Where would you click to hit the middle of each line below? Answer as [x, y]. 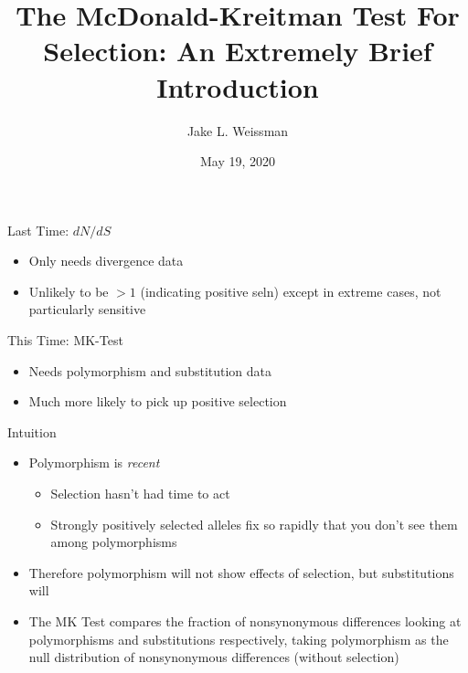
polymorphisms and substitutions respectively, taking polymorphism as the [239, 639]
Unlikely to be [69, 291]
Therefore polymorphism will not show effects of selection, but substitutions [241, 572]
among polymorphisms [114, 542]
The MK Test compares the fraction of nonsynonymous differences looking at [245, 621]
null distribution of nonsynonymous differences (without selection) [214, 657]
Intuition [32, 431]
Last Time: [38, 230]
